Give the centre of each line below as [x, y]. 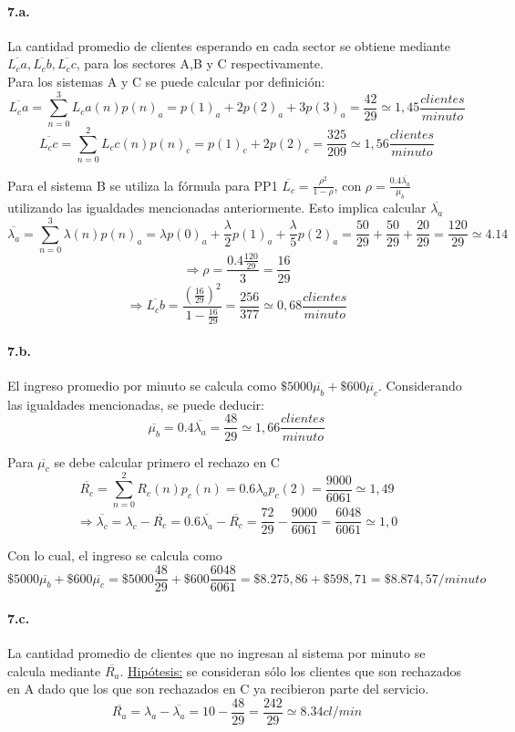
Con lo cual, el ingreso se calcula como [115, 555]
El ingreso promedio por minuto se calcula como [142, 386]
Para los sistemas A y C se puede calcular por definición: [166, 81]
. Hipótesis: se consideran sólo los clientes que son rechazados [290, 670]
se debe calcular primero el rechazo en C [167, 461]
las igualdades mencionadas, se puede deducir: [136, 404]
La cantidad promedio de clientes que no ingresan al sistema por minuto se [216, 652]
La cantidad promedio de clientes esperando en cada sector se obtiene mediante [229, 45]
